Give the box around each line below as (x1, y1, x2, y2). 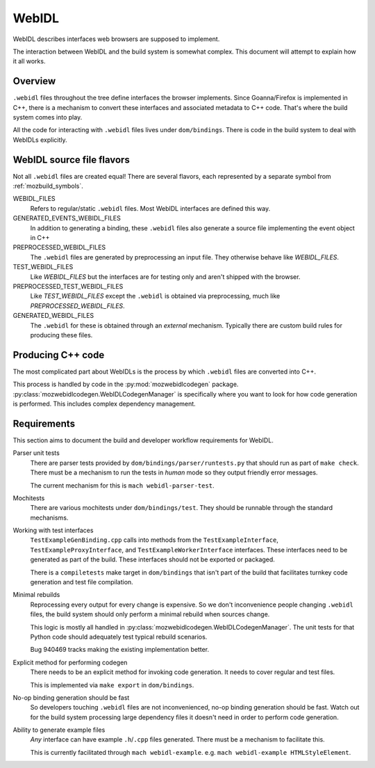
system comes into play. (12, 113, 83, 122)
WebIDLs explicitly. (12, 136, 67, 144)
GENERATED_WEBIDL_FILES (12, 312, 94, 320)
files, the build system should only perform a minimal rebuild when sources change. (30, 610, 270, 618)
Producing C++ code (12, 349, 105, 361)
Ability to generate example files (12, 726, 106, 734)
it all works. (12, 57, 46, 65)
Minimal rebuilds (12, 591, 60, 599)
